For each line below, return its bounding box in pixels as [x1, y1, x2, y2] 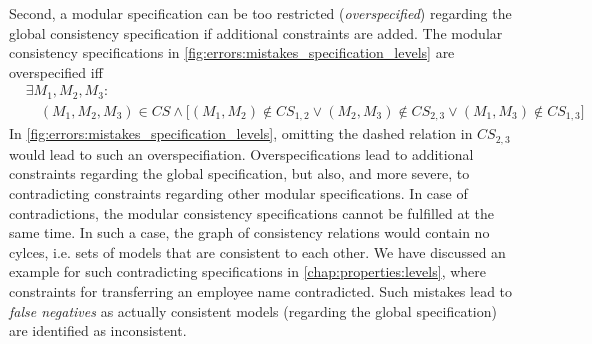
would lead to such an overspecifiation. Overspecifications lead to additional [9, 143, 474, 164]
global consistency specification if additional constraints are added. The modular [9, 22, 503, 43]
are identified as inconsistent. [9, 320, 187, 341]
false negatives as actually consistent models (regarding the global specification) [9, 300, 497, 321]
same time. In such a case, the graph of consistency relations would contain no [9, 222, 490, 243]
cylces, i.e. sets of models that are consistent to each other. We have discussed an [9, 241, 506, 262]
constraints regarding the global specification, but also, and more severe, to [9, 163, 470, 184]
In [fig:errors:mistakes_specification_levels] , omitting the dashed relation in [9, 123, 473, 144]
